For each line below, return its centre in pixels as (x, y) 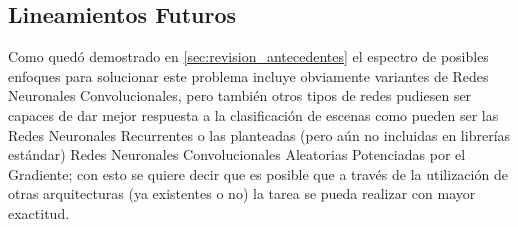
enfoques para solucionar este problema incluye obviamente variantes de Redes (248, 75)
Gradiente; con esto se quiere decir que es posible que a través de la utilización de (258, 173)
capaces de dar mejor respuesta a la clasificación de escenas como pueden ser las (253, 114)
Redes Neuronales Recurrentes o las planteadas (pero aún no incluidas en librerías (259, 134)
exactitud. (39, 212)
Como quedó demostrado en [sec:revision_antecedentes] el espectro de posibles (248, 56)
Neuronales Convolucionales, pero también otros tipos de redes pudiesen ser (240, 95)
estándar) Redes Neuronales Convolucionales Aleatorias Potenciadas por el (237, 154)
